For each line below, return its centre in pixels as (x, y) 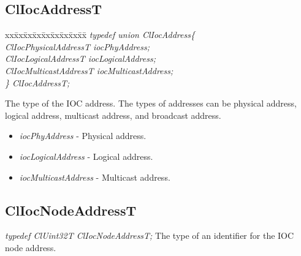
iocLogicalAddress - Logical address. (86, 156)
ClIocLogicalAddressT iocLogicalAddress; (80, 58)
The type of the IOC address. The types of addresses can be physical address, (151, 103)
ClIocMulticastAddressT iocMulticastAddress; (89, 70)
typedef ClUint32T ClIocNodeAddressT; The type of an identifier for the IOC (150, 235)
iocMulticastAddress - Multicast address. (95, 177)
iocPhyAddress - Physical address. (83, 136)
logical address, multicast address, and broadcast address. (113, 115)
